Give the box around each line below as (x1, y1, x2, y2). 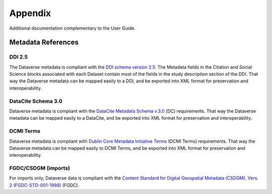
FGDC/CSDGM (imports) (9, 165, 71, 172)
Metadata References (9, 38, 79, 47)
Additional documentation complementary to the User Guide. (9, 25, 136, 31)
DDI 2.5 (9, 53, 28, 60)
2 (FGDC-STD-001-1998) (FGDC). (9, 182, 80, 188)
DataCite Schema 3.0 (9, 98, 62, 105)
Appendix (9, 8, 51, 19)
